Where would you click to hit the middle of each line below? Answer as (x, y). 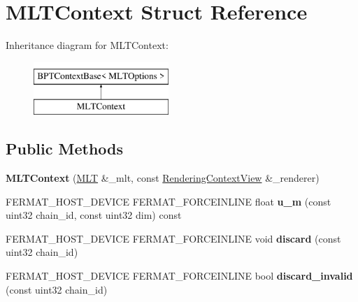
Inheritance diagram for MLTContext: (87, 45)
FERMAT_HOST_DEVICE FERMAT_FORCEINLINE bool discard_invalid (179, 276)
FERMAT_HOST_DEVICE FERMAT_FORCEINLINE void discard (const (173, 238)
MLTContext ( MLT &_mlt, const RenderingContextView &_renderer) (163, 178)
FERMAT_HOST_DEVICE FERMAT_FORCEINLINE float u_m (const (169, 201)
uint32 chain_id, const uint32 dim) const (94, 215)
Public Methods (65, 149)
